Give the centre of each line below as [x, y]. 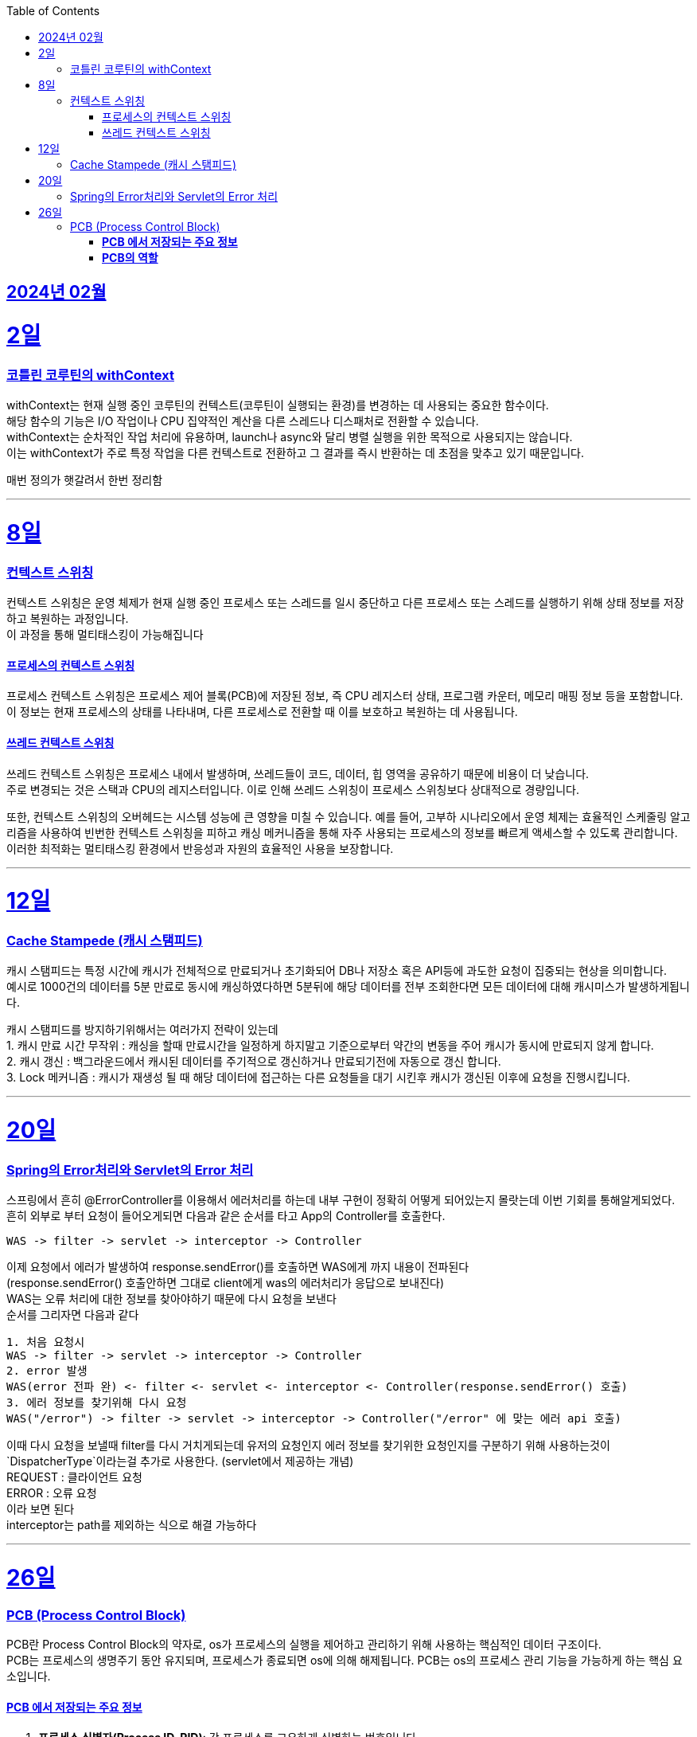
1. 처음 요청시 [46, 1342]
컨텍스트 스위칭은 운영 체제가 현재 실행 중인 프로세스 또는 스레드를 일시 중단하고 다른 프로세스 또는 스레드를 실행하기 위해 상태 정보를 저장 [345, 603]
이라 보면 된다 [41, 1509]
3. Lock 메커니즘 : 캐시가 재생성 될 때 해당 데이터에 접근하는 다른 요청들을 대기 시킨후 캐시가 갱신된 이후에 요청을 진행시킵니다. [319, 1078]
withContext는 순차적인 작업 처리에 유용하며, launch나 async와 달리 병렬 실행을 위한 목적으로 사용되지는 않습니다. [290, 437]
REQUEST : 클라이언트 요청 [74, 1477]
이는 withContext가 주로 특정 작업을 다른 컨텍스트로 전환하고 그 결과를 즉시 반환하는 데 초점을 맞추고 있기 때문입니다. [296, 453]
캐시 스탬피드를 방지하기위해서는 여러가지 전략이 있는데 [142, 1030]
